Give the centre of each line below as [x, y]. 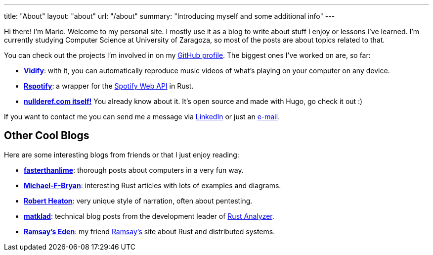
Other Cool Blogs [47, 136]
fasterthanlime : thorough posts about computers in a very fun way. [134, 170]
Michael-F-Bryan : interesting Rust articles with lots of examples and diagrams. [152, 185]
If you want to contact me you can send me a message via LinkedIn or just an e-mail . [142, 117]
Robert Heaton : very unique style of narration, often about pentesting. [138, 201]
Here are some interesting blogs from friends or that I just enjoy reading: [122, 154]
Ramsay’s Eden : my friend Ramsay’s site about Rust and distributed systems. [150, 231]
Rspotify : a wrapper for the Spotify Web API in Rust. [109, 86]
